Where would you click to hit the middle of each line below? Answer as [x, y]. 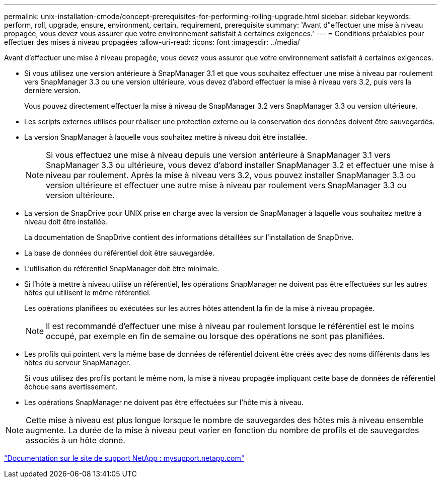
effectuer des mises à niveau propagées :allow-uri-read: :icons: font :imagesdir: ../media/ [152, 42]
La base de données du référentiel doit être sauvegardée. [119, 253]
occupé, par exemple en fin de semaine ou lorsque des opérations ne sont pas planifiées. [215, 336]
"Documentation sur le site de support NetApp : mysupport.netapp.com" [124, 458]
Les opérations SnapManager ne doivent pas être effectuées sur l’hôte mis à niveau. [164, 402]
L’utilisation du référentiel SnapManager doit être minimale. [122, 268]
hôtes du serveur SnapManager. [78, 363]
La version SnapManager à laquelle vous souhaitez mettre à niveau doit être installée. [166, 137]
